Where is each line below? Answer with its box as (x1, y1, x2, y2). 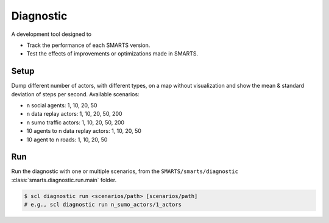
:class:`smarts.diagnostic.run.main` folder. (11, 176, 117, 183)
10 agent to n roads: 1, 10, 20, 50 (26, 136, 108, 143)
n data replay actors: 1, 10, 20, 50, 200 (26, 110, 122, 118)
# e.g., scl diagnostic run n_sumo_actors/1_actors (24, 201, 182, 208)
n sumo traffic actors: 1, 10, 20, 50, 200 (26, 119, 125, 126)
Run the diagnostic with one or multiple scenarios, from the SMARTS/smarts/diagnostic (11, 168, 239, 175)
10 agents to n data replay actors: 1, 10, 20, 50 (26, 127, 141, 135)
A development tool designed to (11, 30, 91, 38)
